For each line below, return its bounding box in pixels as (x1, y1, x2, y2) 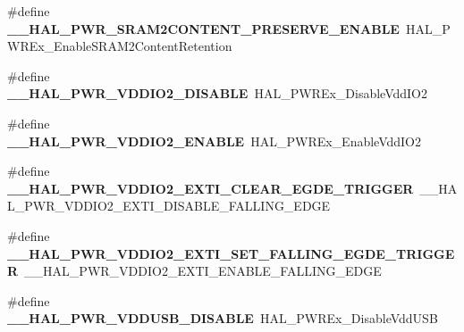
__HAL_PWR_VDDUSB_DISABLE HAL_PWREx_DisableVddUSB (7, 309, 438, 328)
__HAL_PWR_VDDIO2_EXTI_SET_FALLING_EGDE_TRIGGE (7, 244, 455, 262)
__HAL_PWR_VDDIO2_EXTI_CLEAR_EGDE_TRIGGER (7, 178, 414, 197)
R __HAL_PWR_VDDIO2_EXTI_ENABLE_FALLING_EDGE (7, 261, 382, 280)
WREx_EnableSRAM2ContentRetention (7, 37, 232, 55)
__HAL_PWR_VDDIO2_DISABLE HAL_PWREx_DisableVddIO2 (7, 84, 428, 103)
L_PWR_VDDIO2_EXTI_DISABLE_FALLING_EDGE (7, 196, 331, 215)
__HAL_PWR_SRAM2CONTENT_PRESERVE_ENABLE (7, 19, 400, 37)
